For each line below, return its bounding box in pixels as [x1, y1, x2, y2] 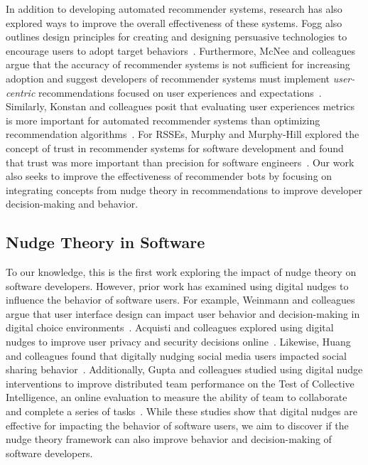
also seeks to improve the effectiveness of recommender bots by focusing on [6, 169, 332, 183]
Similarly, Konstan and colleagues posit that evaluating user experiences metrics [6, 99, 355, 114]
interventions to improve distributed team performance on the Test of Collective [6, 375, 355, 390]
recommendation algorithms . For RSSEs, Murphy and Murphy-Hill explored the [6, 127, 359, 141]
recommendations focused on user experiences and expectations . [38, 85, 322, 100]
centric [6, 85, 36, 100]
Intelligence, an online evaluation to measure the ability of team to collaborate [6, 390, 347, 405]
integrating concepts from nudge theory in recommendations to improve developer [6, 182, 363, 197]
